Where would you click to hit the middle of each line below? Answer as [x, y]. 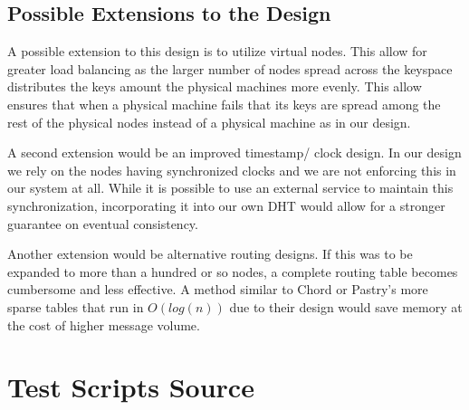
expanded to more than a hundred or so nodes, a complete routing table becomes [233, 271]
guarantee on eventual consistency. [103, 223]
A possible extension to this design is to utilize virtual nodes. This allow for [217, 51]
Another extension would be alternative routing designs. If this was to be [210, 254]
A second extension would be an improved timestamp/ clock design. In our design [234, 153]
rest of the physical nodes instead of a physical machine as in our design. [209, 122]
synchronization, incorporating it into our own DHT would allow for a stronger [226, 205]
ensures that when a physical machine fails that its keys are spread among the [224, 104]
